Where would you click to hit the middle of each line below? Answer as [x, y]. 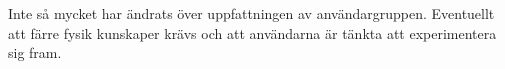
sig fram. [35, 52]
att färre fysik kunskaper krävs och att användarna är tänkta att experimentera [252, 32]
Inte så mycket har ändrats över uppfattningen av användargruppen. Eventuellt [251, 13]
